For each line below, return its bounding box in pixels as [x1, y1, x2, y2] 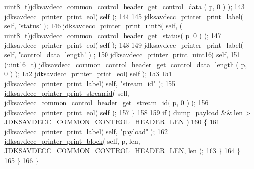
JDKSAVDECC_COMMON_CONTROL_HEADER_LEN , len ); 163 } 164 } [4, 145, 240, 155]
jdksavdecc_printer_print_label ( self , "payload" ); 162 [4, 126, 168, 136]
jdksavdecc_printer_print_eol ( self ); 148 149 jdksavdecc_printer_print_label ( [4, 40, 244, 50]
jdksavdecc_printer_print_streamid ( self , [4, 88, 129, 98]
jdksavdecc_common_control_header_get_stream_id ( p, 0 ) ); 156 [4, 97, 209, 107]
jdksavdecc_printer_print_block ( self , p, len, [4, 136, 140, 146]
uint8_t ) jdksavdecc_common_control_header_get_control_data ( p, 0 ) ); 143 [4, 1, 245, 11]
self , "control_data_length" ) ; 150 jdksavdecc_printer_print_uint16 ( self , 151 [4, 49, 241, 59]
